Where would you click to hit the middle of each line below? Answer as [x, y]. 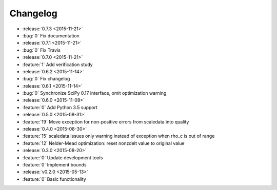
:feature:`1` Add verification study [57, 65]
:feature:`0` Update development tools [63, 157]
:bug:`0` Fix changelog [46, 79]
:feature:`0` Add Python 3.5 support [60, 107]
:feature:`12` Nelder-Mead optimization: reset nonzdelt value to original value [103, 143]
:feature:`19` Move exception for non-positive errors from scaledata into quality [106, 122]
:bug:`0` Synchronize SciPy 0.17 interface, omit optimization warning [94, 93]
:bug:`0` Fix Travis [42, 50]
